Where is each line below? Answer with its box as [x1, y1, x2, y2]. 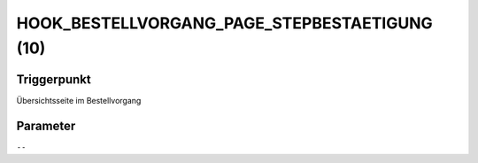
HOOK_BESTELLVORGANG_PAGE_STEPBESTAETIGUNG [16, 13, 433, 33]
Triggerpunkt [16, 72, 92, 87]
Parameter [16, 118, 76, 133]
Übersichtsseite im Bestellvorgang [16, 95, 142, 105]
